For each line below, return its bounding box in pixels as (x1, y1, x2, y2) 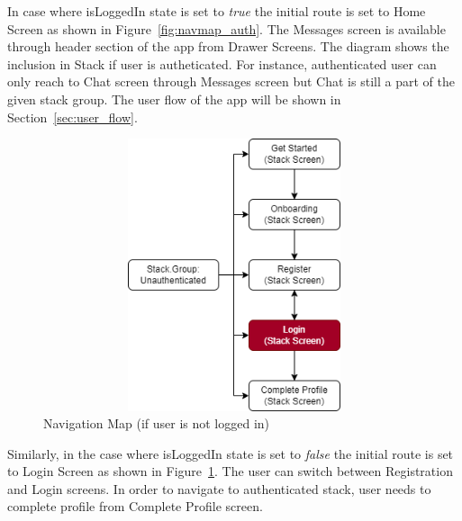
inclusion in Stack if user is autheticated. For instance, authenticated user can (7, 54, 437, 73)
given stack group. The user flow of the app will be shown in (7, 89, 341, 108)
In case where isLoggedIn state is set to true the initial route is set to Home (7, 2, 426, 20)
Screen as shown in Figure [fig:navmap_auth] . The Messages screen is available (7, 19, 446, 38)
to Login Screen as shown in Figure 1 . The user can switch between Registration (7, 462, 453, 481)
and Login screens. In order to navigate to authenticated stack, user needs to (7, 479, 431, 498)
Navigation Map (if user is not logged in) (43, 414, 270, 433)
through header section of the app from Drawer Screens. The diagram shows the (7, 37, 449, 56)
